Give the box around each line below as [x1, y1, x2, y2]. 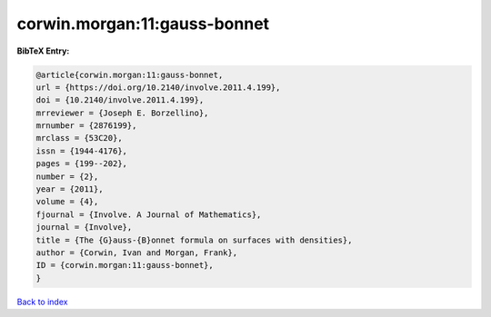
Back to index [16, 296, 68, 307]
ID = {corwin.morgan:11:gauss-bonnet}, [35, 260, 214, 271]
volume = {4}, [35, 196, 99, 207]
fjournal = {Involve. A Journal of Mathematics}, [35, 209, 262, 220]
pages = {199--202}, [35, 159, 127, 169]
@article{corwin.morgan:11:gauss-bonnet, [35, 69, 224, 80]
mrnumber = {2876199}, [35, 121, 137, 131]
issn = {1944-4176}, [35, 145, 127, 156]
